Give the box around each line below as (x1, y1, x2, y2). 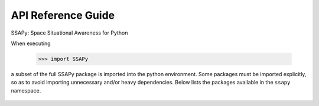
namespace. (11, 87, 41, 94)
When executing (11, 40, 51, 47)
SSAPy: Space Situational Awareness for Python (11, 29, 128, 36)
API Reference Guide (11, 9, 115, 22)
